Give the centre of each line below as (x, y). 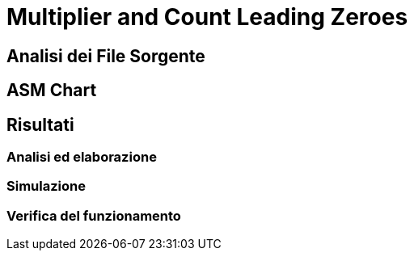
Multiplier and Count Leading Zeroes (207, 17)
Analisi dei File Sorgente (106, 56)
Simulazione (46, 186)
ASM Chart (52, 91)
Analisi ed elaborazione (82, 157)
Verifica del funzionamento (94, 215)
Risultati (40, 124)
